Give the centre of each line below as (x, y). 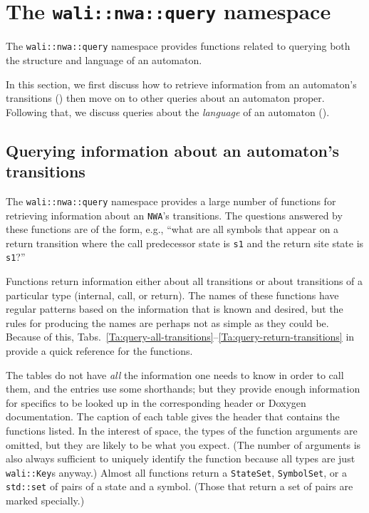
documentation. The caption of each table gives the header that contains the (173, 416)
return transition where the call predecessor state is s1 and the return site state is (185, 243)
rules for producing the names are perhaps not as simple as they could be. (167, 322)
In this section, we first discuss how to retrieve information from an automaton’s (181, 84)
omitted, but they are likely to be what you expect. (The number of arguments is (183, 444)
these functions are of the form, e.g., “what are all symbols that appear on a (172, 229)
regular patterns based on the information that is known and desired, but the (175, 309)
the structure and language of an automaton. (104, 59)
